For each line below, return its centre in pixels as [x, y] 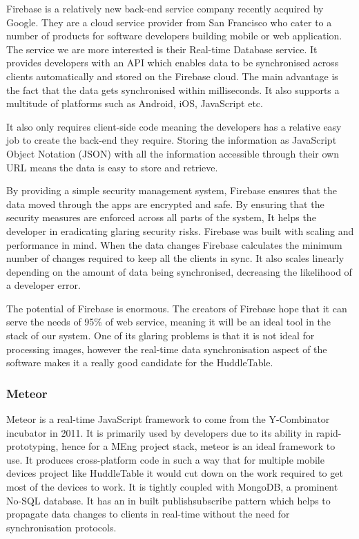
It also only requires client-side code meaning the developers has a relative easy [174, 126]
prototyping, [32, 446]
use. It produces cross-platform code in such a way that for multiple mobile [165, 459]
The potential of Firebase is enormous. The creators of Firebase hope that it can [177, 308]
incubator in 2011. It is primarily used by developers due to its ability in [160, 432]
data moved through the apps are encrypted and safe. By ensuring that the [165, 204]
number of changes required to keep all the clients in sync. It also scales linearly [175, 258]
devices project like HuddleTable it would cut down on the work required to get [175, 473]
